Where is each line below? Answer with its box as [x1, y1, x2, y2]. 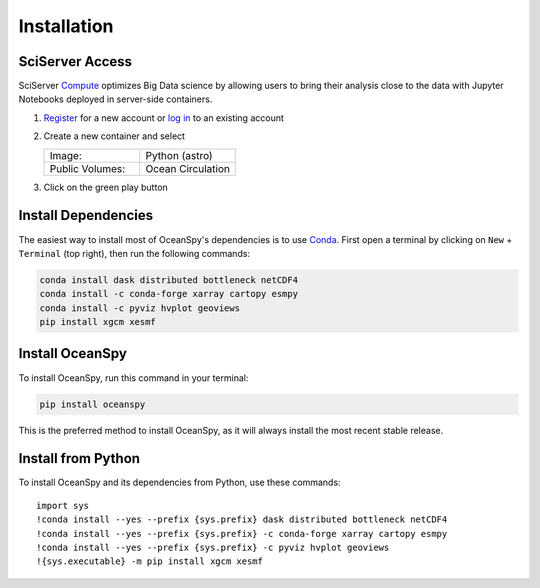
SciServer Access [18, 53, 133, 70]
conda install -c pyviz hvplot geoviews [39, 302, 240, 314]
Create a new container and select [43, 130, 185, 142]
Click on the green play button [43, 181, 169, 193]
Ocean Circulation [145, 161, 230, 175]
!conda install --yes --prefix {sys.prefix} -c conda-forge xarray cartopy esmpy [36, 528, 448, 539]
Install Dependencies [18, 207, 154, 224]
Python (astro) [145, 148, 214, 162]
